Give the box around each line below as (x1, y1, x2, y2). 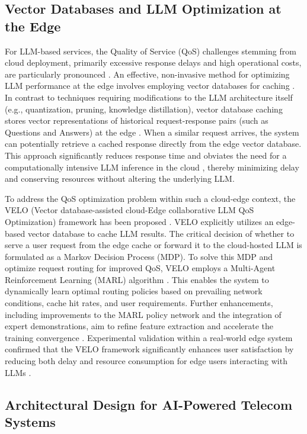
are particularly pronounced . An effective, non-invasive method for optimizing (5, 67, 290, 80)
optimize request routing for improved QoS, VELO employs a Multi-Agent (5, 262, 276, 274)
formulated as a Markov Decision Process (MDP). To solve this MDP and (5, 250, 273, 262)
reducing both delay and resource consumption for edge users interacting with (5, 355, 287, 367)
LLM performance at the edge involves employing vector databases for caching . (5, 79, 295, 92)
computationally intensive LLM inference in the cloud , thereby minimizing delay (5, 160, 299, 173)
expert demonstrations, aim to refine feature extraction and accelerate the (5, 320, 274, 332)
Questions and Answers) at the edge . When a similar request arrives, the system (5, 126, 299, 138)
